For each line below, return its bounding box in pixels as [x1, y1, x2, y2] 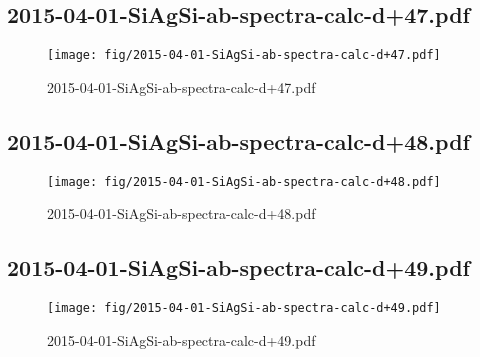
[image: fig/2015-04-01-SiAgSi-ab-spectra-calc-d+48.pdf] [47, 174, 441, 189]
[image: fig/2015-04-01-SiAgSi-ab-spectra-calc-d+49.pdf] [47, 301, 441, 316]
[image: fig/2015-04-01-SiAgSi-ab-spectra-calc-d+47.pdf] [47, 48, 441, 63]
